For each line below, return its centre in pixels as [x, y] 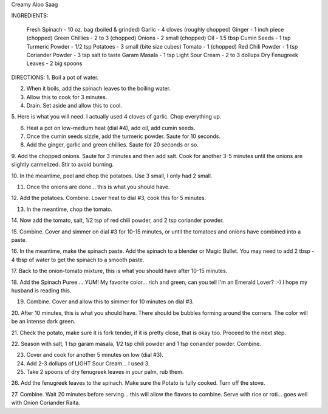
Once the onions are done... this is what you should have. [98, 187]
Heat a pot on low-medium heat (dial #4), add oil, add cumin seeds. [111, 128]
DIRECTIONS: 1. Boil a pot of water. [55, 77]
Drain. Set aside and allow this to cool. [74, 105]
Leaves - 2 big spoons [54, 63]
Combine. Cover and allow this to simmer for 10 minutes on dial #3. [110, 302]
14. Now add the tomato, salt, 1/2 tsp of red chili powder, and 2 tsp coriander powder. [118, 220]
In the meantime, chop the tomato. [69, 209]
